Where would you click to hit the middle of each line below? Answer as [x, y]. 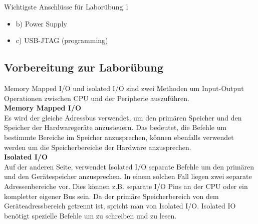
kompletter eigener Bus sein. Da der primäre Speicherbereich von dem [111, 196]
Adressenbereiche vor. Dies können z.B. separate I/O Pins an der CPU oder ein [126, 186]
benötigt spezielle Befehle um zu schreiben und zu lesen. [90, 215]
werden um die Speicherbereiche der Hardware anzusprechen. [98, 147]
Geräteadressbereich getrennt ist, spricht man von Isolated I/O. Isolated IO [120, 206]
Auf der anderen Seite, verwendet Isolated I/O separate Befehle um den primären [129, 166]
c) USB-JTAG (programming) [62, 40]
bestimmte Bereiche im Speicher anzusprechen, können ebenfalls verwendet [119, 137]
